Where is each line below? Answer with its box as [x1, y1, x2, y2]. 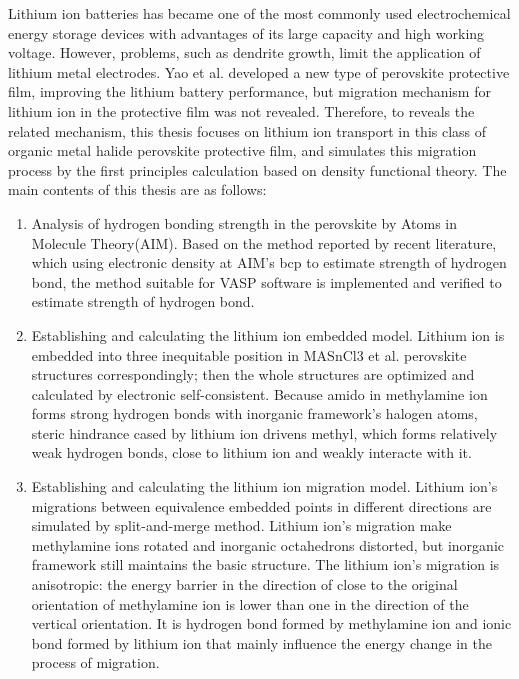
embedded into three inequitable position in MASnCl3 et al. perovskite [31, 344, 467, 365]
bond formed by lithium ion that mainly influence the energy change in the [31, 632, 492, 653]
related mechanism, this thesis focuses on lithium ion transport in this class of [8, 120, 487, 141]
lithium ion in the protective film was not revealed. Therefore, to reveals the [8, 100, 475, 121]
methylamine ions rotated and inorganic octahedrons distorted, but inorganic [31, 534, 505, 555]
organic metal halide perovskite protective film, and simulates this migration [8, 140, 477, 161]
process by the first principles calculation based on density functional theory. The [8, 159, 507, 180]
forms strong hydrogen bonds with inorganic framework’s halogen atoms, [31, 403, 478, 424]
